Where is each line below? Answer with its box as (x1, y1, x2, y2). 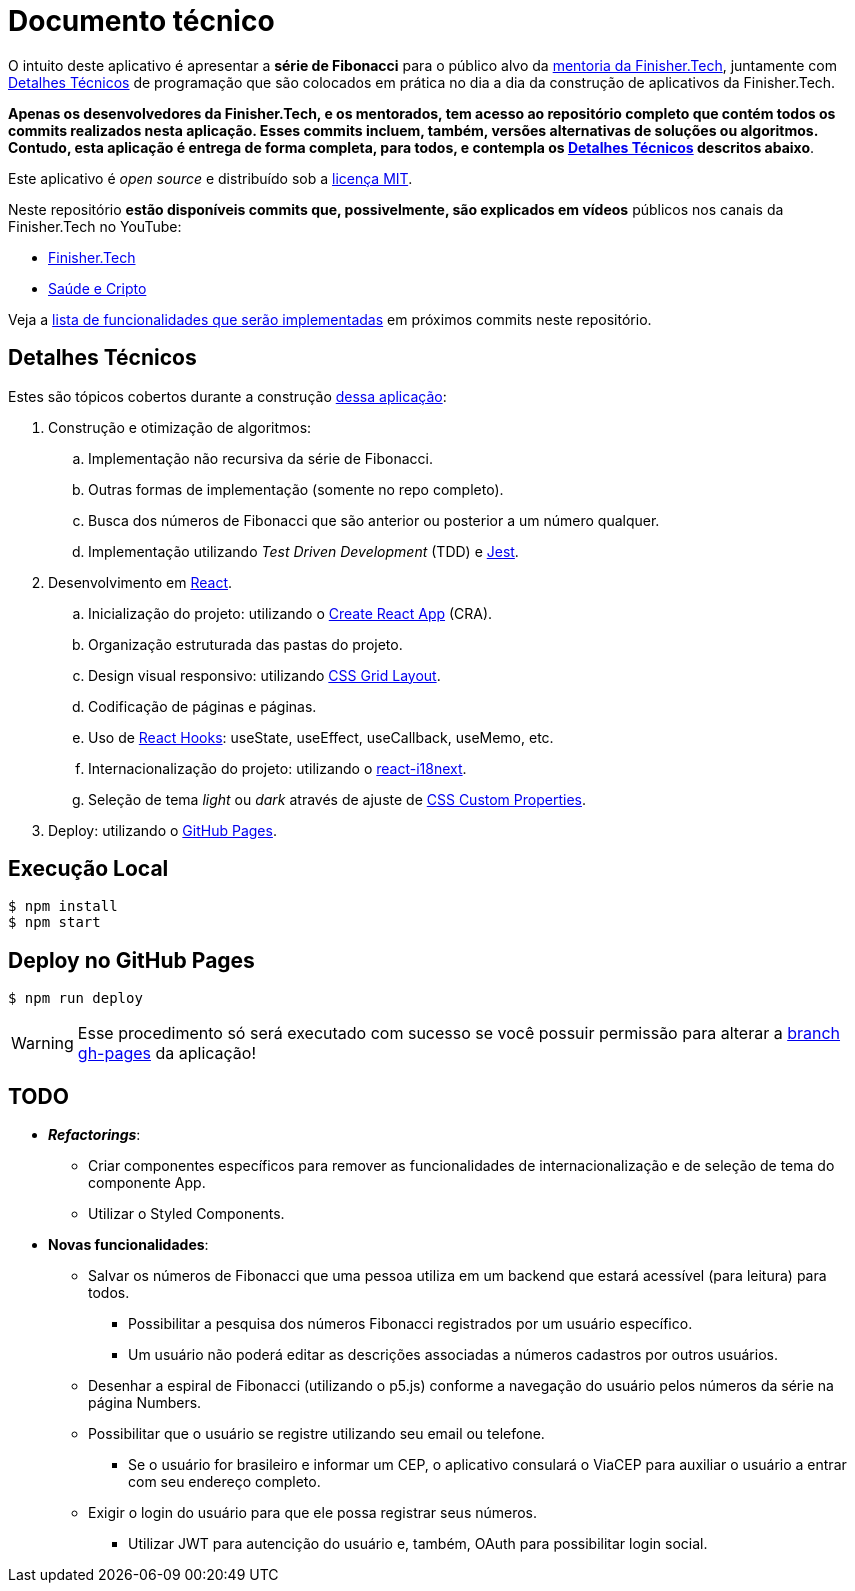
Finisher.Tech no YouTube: (8, 217, 182, 235)
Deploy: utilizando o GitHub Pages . (48, 821, 277, 839)
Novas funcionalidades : (48, 1236, 209, 1254)
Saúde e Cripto (48, 279, 147, 297)
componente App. (88, 1174, 206, 1192)
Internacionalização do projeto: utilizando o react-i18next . (88, 759, 467, 777)
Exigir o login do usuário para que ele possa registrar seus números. (88, 1504, 538, 1522)
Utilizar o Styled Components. (88, 1205, 285, 1223)
